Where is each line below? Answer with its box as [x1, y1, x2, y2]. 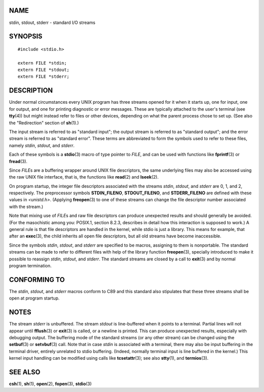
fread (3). [9, 158, 28, 164]
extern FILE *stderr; [18, 74, 69, 79]
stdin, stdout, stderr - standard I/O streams [9, 20, 95, 25]
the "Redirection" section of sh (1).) [9, 120, 79, 126]
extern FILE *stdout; [18, 67, 69, 73]
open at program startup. [9, 295, 60, 301]
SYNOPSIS [9, 32, 43, 41]
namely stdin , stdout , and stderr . [9, 142, 75, 148]
